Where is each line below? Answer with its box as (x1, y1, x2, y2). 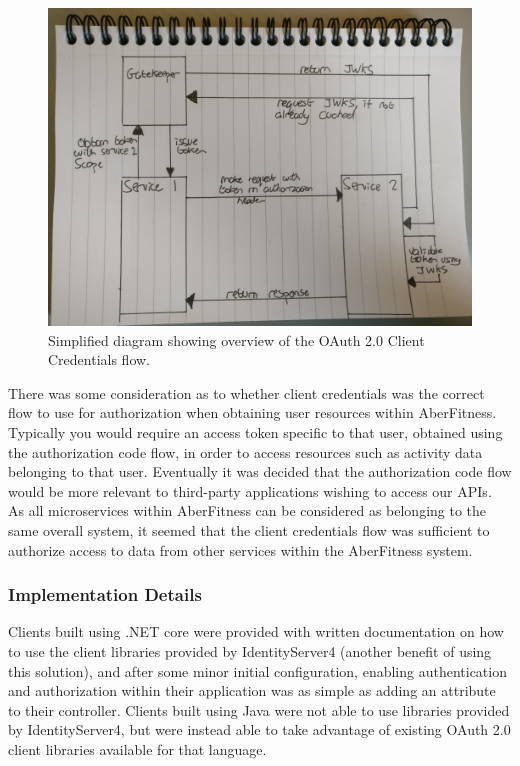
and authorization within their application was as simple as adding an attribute (8, 680, 496, 701)
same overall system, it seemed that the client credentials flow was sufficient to (8, 519, 490, 540)
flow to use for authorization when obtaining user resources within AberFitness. (8, 402, 497, 423)
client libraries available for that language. (8, 738, 267, 759)
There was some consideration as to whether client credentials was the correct (8, 382, 485, 403)
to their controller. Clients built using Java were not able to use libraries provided (8, 699, 510, 720)
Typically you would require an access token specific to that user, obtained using (8, 421, 503, 442)
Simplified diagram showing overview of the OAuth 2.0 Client (48, 329, 425, 350)
